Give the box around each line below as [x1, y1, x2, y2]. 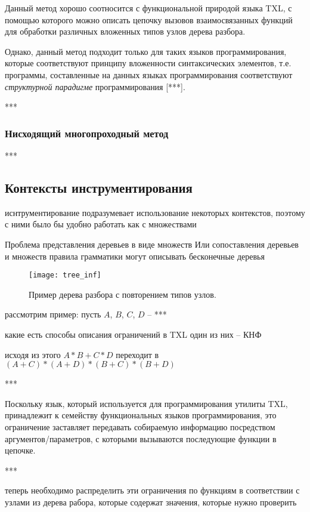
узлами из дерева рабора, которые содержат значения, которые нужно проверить [5, 495, 297, 508]
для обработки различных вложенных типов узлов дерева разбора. [5, 25, 246, 38]
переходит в [116, 348, 159, 360]
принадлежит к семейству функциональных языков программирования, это [5, 409, 277, 421]
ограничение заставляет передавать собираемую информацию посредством [5, 420, 275, 433]
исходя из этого [5, 348, 61, 360]
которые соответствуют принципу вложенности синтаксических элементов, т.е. [5, 57, 292, 69]
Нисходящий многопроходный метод [5, 125, 169, 140]
